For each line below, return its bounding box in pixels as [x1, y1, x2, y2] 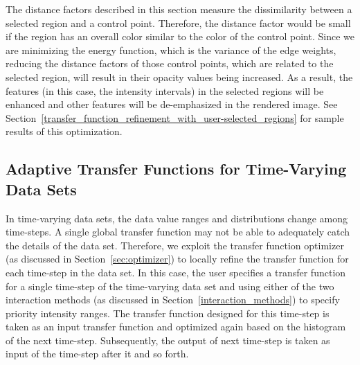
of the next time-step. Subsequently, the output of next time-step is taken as [6, 332, 330, 347]
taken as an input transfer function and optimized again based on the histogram [6, 319, 346, 334]
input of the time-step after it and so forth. [6, 346, 189, 361]
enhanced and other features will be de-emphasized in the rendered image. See [6, 97, 338, 112]
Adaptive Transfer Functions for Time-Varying [6, 158, 347, 179]
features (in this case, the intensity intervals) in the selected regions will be [6, 83, 324, 98]
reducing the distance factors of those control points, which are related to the [6, 56, 334, 71]
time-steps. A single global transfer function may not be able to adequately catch [6, 224, 350, 239]
